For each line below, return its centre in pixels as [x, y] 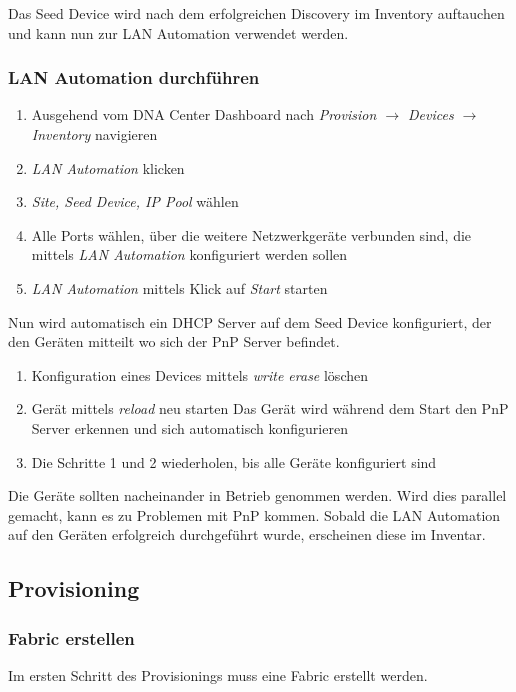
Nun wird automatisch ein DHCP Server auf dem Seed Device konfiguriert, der [250, 321]
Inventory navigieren [94, 134]
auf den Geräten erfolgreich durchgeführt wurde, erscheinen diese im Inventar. [247, 534]
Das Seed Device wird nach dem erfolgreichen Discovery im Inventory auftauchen [256, 13]
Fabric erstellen [71, 637]
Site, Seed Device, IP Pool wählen [135, 201]
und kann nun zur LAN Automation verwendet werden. [178, 32]
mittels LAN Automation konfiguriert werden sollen [189, 254]
